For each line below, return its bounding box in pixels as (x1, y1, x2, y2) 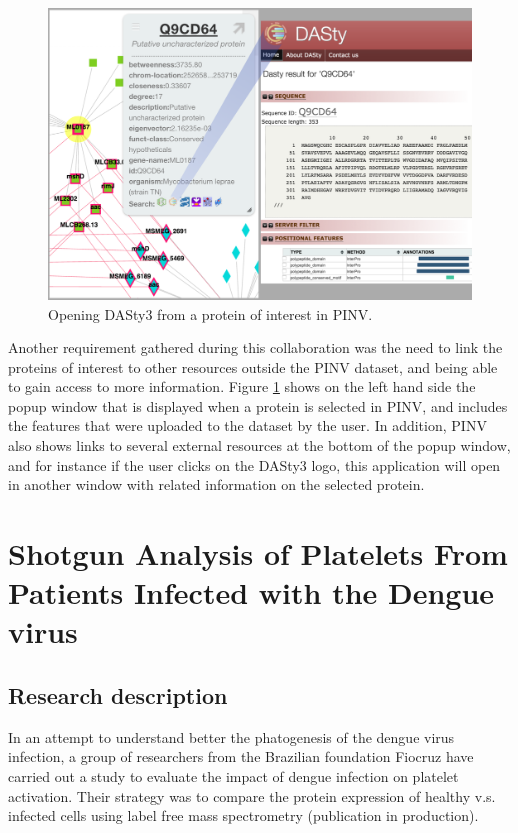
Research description (8, 679, 228, 710)
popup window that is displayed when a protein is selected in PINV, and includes (8, 395, 508, 416)
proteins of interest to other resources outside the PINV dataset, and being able (8, 356, 498, 377)
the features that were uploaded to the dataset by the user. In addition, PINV (8, 415, 487, 436)
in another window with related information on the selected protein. (8, 474, 425, 495)
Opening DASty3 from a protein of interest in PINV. (48, 303, 373, 324)
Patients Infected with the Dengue (8, 572, 495, 613)
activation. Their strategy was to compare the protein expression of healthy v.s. (8, 785, 496, 806)
